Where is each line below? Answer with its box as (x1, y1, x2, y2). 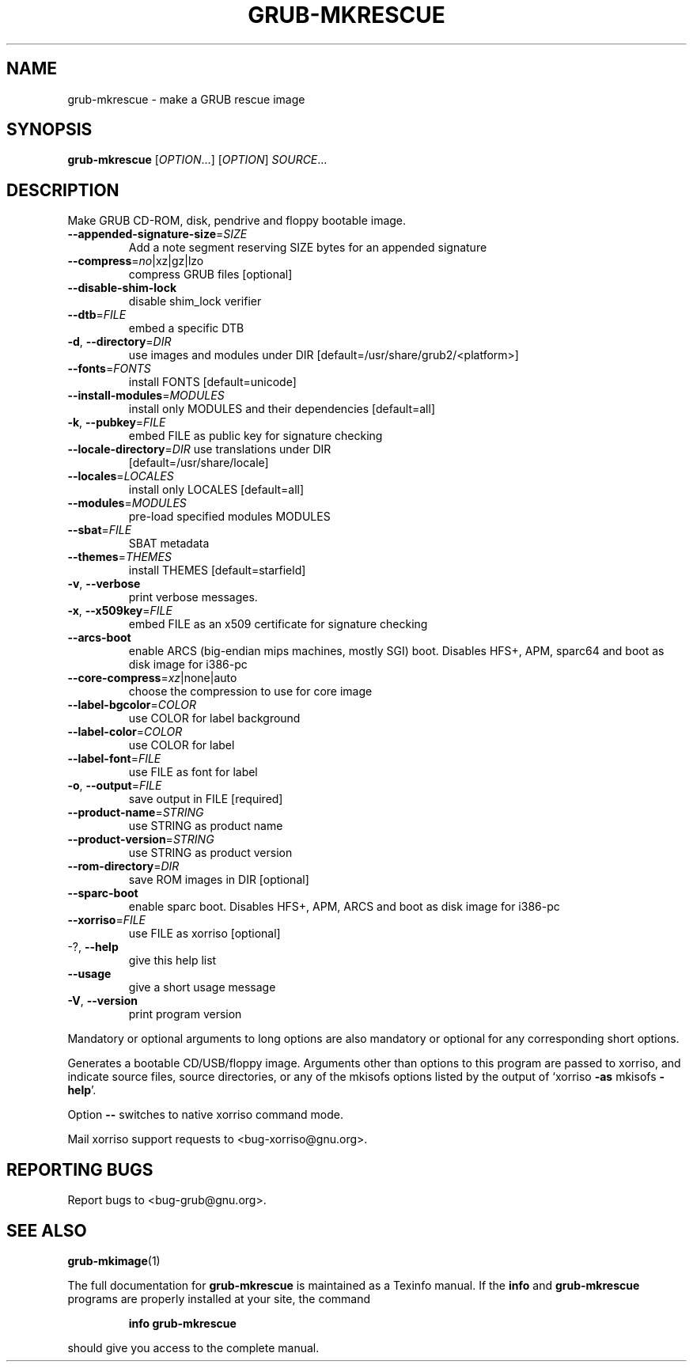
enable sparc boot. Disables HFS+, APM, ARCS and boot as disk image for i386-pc (128, 900, 560, 914)
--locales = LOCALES (67, 469, 174, 483)
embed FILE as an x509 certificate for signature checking (128, 617, 428, 631)
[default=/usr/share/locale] (128, 456, 269, 470)
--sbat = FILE (67, 523, 132, 537)
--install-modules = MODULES (67, 388, 225, 403)
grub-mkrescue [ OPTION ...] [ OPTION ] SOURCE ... (67, 153, 328, 167)
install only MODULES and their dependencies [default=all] (128, 402, 435, 416)
